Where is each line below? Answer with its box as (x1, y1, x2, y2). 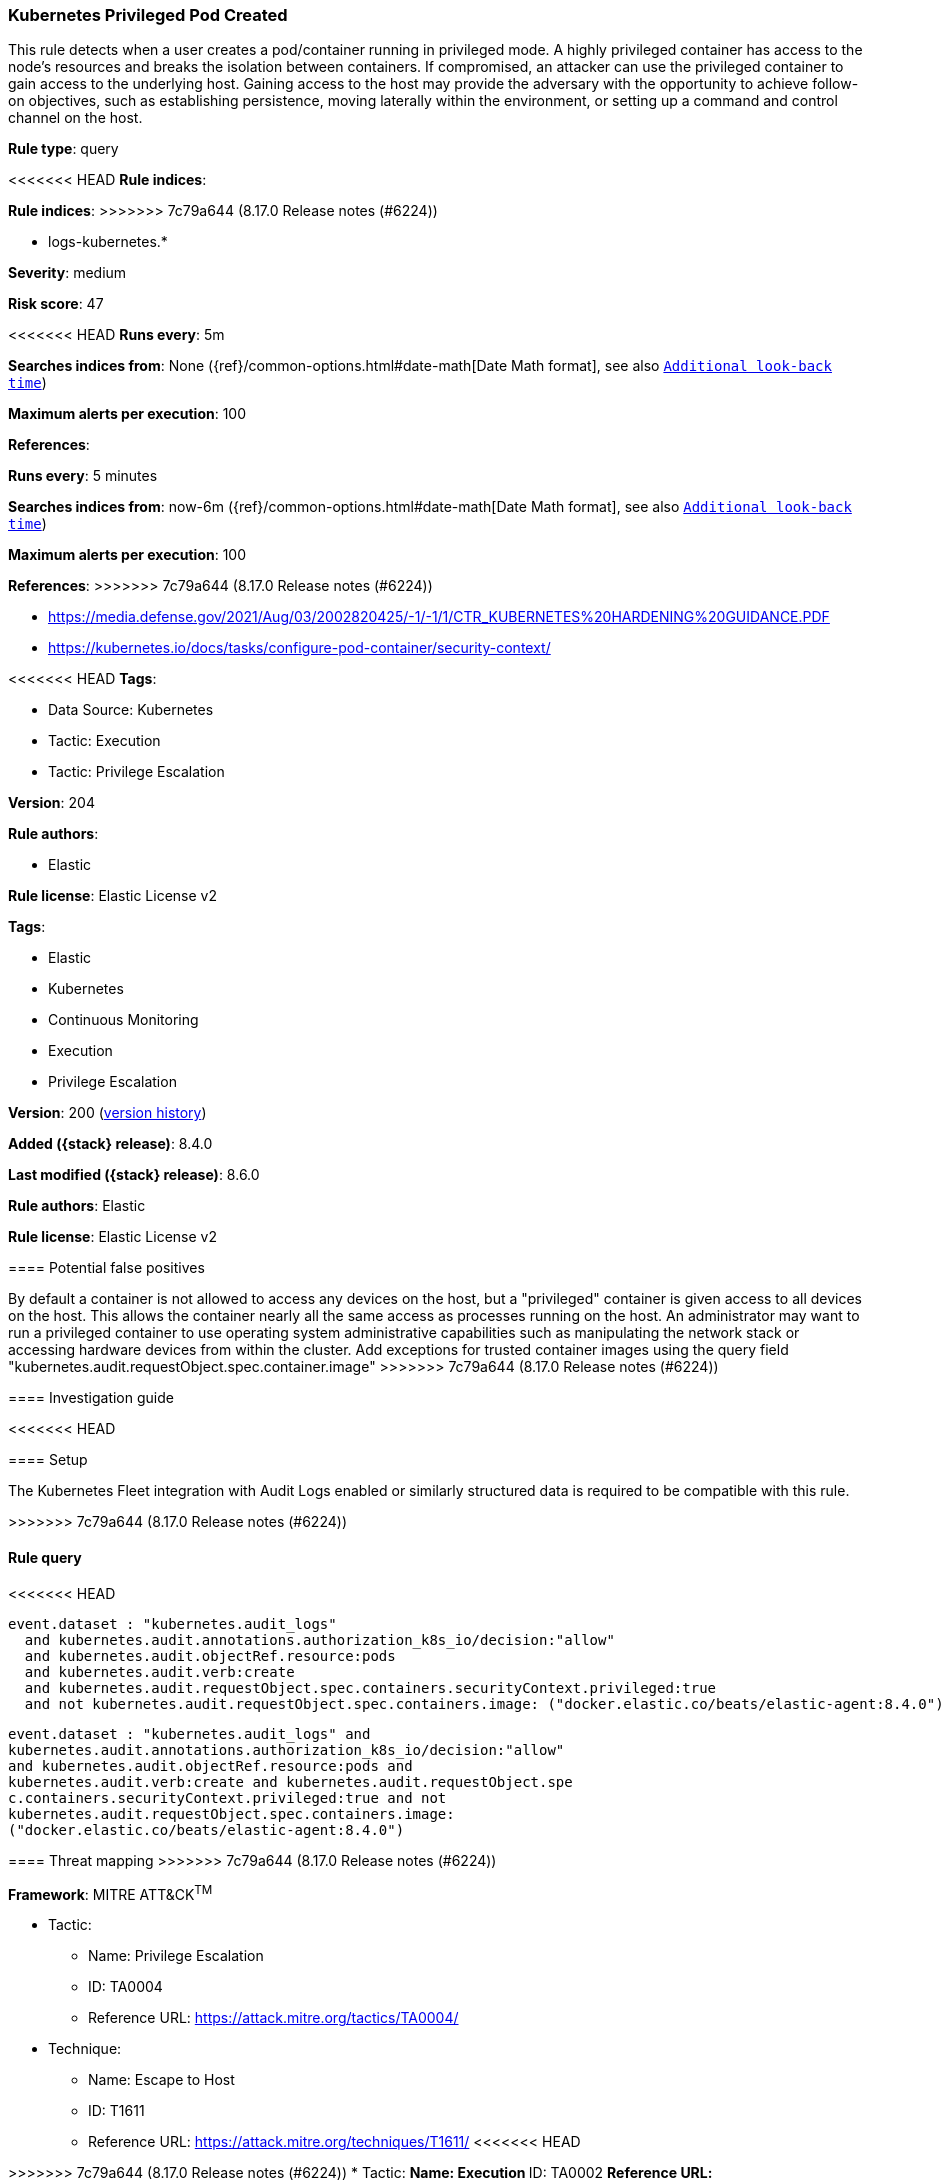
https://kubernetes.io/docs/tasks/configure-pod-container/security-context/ (48, 639, 551, 657)
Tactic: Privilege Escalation (48, 763, 225, 781)
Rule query (8, 1548, 82, 1566)
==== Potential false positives (8, 1259, 205, 1277)
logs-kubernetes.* (48, 233, 168, 251)
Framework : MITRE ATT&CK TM (8, 1882, 213, 1903)
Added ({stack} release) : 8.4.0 (8, 1135, 213, 1153)
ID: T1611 (88, 2102, 145, 2120)
